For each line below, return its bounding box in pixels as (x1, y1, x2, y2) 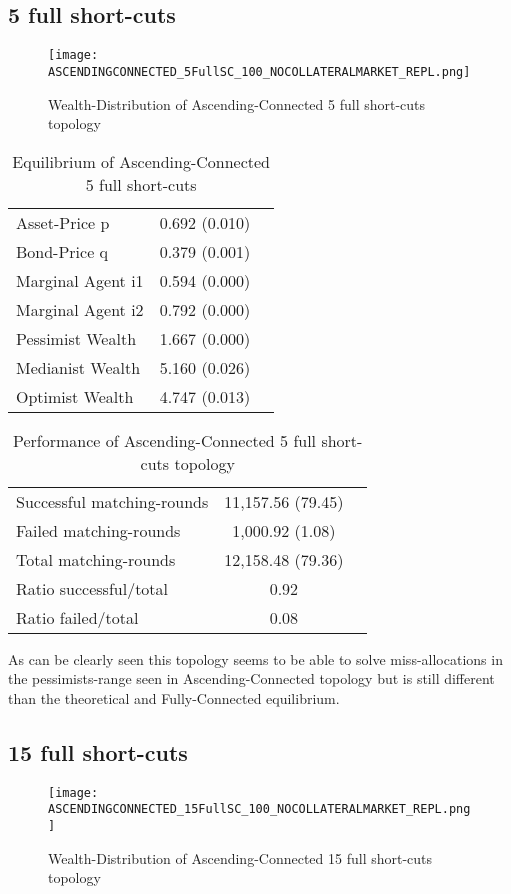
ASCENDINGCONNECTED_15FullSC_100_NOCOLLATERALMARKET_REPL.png (48, 802, 471, 817)
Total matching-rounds (16, 547, 176, 571)
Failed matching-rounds (16, 518, 181, 542)
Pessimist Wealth (16, 326, 137, 350)
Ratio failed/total (16, 605, 139, 629)
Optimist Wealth (16, 384, 134, 408)
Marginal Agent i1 (16, 268, 144, 292)
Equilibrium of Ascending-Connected (12, 149, 271, 173)
